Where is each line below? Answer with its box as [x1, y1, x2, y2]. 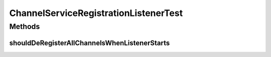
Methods [9, 22, 40, 31]
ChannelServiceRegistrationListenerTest [9, 7, 183, 18]
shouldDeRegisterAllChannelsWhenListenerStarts [9, 38, 170, 47]
